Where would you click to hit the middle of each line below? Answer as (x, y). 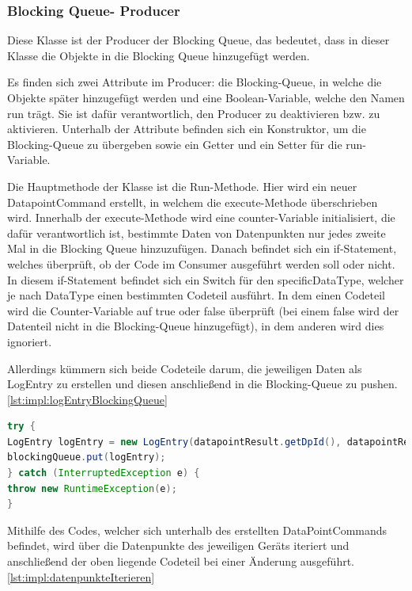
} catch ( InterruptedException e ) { (104, 473)
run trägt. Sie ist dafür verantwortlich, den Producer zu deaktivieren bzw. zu (194, 113)
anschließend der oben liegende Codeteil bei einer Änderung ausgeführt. (181, 561)
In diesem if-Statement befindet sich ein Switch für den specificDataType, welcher (206, 279)
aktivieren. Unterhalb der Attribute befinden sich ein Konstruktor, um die (187, 129)
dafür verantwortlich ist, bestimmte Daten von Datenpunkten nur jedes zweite (197, 233)
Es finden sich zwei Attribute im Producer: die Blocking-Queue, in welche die (195, 82)
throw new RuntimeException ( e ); (92, 488)
